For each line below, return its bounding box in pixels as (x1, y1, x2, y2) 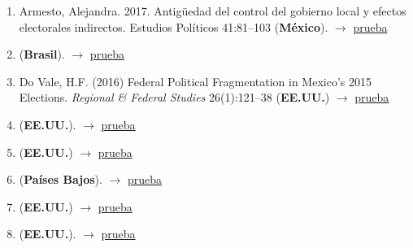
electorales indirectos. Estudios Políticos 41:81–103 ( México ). (19, 18, 328, 35)
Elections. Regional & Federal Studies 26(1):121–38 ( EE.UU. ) (19, 89, 330, 106)
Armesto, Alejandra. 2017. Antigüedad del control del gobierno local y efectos (19, 2, 406, 19)
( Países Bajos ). (19, 171, 102, 188)
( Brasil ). (19, 46, 65, 63)
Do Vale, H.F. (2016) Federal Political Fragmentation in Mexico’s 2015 (19, 72, 372, 89)
